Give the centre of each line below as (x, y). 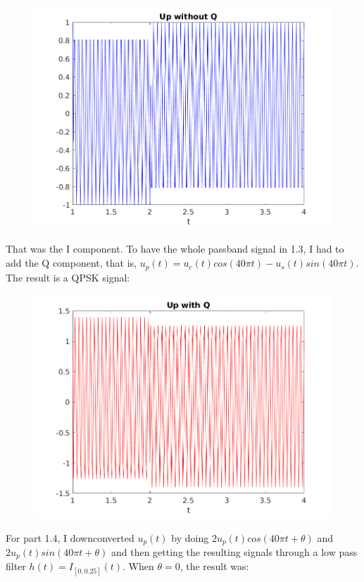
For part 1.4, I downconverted (70, 537)
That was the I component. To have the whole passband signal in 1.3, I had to (175, 249)
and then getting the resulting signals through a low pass (234, 552)
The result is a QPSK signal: (68, 277)
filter (16, 566)
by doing (190, 537)
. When (138, 566)
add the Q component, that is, (71, 263)
